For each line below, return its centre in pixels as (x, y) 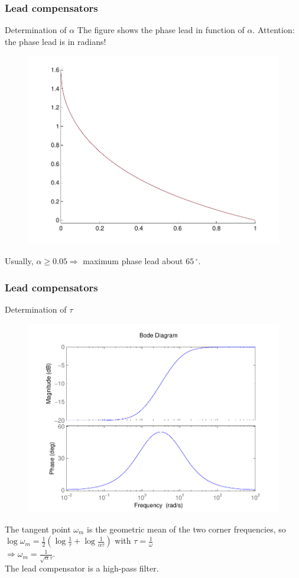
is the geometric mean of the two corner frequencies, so (186, 529)
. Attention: (274, 30)
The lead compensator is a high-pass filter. (82, 568)
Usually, (19, 261)
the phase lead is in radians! (56, 41)
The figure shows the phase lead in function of (161, 30)
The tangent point (38, 529)
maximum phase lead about (133, 261)
